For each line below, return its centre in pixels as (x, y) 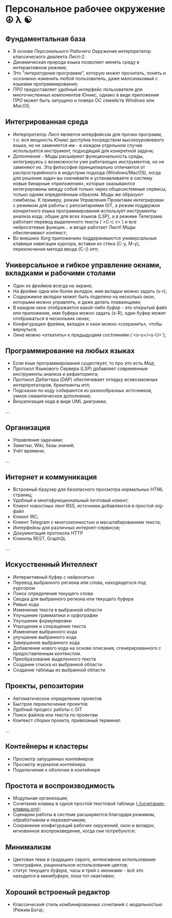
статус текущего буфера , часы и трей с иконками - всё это (78, 870)
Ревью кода (26, 604)
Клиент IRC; (26, 517)
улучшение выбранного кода (45, 637)
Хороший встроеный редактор (58, 892)
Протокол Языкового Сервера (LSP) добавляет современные (80, 369)
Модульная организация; (40, 798)
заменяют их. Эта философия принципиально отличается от (79, 167)
